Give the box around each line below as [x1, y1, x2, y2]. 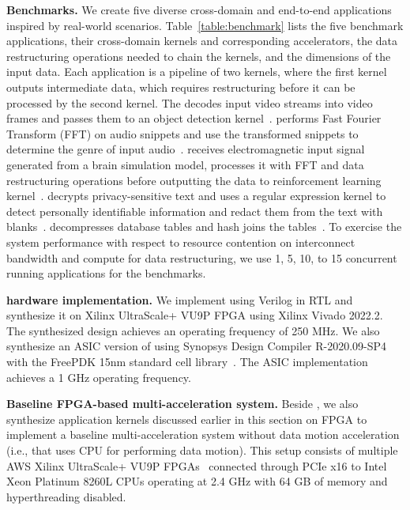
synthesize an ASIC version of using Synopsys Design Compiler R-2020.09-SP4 [6, 338, 387, 354]
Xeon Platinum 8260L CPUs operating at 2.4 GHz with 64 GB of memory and [6, 473, 388, 489]
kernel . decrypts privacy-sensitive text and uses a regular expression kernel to [6, 187, 386, 204]
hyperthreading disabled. [6, 488, 126, 504]
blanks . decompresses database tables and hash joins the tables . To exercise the [6, 218, 402, 235]
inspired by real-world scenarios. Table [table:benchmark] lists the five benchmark [6, 17, 404, 33]
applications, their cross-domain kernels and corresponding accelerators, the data [6, 32, 398, 49]
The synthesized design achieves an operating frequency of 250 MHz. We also [6, 322, 380, 338]
